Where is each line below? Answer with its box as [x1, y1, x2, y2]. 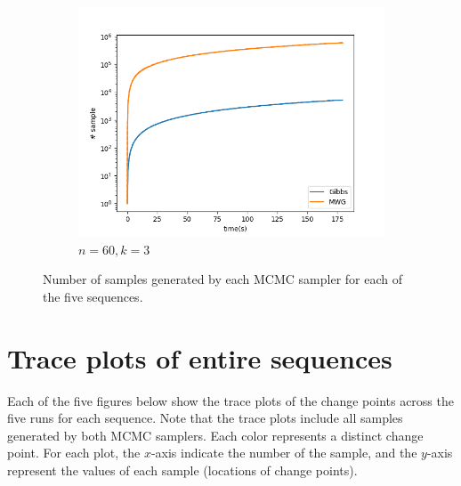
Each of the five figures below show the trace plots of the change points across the [7, 391, 454, 409]
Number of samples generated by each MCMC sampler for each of [43, 270, 403, 288]
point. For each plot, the [7, 443, 141, 462]
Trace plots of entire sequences [7, 339, 392, 376]
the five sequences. [43, 287, 143, 305]
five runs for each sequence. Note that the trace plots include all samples [7, 409, 403, 427]
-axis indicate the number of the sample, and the [150, 443, 417, 462]
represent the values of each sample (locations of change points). [7, 460, 358, 479]
